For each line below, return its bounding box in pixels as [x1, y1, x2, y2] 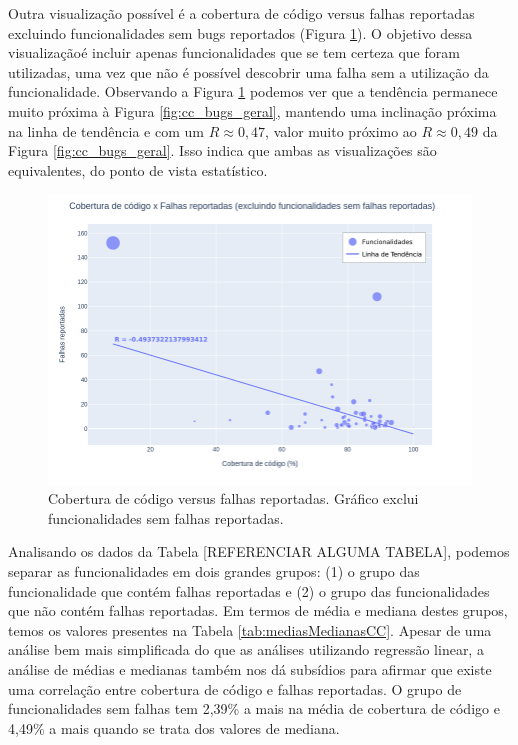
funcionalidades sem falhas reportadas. [48, 507, 284, 528]
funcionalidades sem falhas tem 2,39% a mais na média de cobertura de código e [8, 698, 500, 719]
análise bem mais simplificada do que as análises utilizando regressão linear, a [8, 639, 484, 660]
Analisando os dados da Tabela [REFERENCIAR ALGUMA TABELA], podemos [8, 541, 510, 562]
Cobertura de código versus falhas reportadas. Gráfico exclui [48, 488, 419, 509]
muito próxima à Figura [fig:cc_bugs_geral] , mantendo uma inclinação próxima [8, 100, 497, 121]
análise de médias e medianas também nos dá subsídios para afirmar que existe [8, 659, 492, 679]
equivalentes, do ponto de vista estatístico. [8, 159, 268, 180]
